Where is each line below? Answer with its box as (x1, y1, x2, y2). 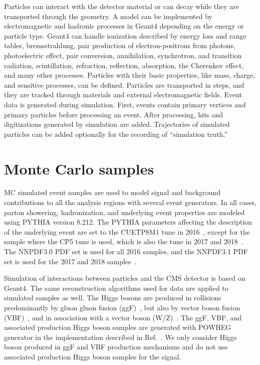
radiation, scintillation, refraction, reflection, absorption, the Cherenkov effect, (4, 60, 244, 70)
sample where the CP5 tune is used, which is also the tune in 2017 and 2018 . (4, 236, 243, 247)
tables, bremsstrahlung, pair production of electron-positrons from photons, (4, 40, 236, 51)
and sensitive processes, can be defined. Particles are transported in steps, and (4, 79, 244, 90)
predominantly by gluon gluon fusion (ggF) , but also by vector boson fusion (4, 302, 240, 312)
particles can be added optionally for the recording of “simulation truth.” (4, 128, 228, 139)
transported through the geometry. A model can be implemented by (4, 11, 212, 21)
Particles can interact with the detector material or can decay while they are (4, 1, 239, 11)
